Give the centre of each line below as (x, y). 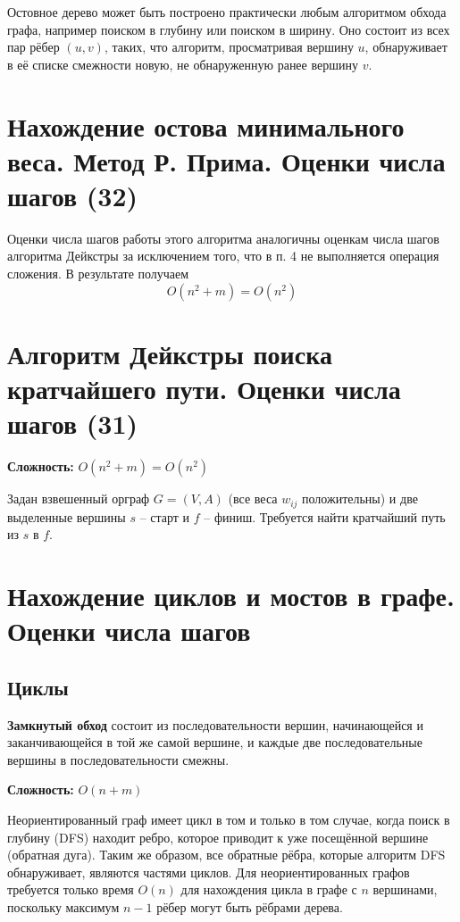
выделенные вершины (67, 516)
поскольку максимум (63, 906)
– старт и (165, 516)
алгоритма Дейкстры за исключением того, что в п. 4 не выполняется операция (223, 256)
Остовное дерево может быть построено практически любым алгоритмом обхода (227, 12)
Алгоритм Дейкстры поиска (170, 353)
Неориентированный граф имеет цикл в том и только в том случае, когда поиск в (229, 819)
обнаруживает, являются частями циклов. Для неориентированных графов (209, 872)
